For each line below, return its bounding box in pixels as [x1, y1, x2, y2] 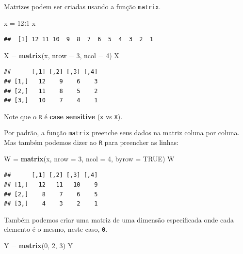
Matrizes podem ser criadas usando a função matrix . [4, 1, 161, 11]
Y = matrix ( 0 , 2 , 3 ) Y [4, 240, 73, 250]
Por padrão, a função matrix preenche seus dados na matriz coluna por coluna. [4, 127, 240, 138]
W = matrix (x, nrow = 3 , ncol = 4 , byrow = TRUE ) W [4, 153, 175, 163]
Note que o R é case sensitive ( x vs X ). [4, 111, 123, 121]
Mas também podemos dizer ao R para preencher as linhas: [4, 137, 178, 147]
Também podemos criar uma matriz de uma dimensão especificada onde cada [4, 214, 234, 224]
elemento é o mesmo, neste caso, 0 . [4, 224, 108, 234]
